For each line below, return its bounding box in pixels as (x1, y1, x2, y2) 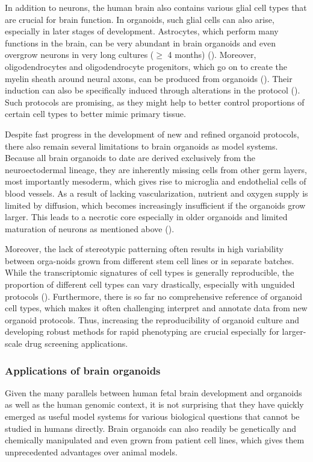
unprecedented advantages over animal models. (5, 445, 178, 458)
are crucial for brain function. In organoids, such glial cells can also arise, (5, 13, 274, 25)
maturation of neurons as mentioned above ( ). (5, 222, 175, 235)
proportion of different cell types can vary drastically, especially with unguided (5, 278, 295, 291)
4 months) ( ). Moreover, (167, 48, 256, 61)
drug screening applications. (25, 337, 128, 350)
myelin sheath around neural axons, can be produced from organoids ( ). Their (5, 72, 293, 84)
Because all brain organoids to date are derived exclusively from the (5, 151, 255, 164)
